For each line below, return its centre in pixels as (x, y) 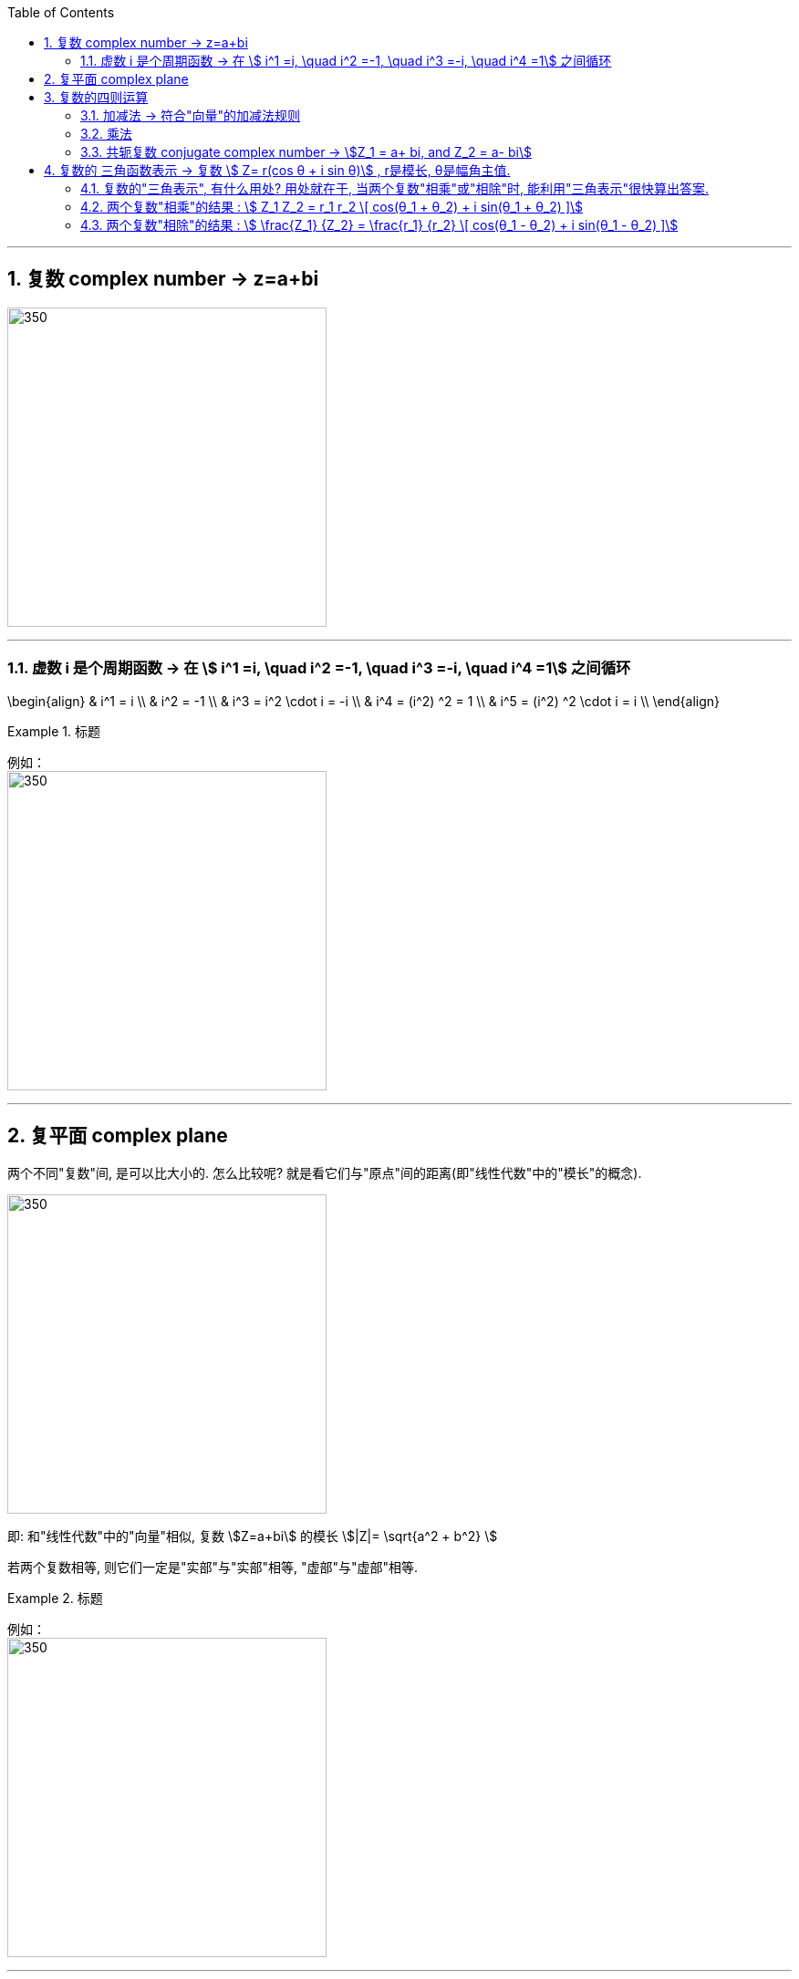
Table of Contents (61, 12)
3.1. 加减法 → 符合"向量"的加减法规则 (191, 115)
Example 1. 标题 (54, 731)
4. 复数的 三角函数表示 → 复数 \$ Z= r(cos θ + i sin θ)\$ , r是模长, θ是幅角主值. (277, 170)
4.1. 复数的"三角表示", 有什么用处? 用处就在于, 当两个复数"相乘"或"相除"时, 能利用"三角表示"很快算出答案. (395, 188)
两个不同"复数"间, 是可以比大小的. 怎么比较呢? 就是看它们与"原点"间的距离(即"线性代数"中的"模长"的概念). (325, 1173)
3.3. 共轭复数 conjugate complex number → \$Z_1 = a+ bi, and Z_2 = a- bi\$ (306, 152)
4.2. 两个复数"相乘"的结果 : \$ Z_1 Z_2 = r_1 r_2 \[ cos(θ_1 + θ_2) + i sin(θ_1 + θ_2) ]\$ (332, 207)
